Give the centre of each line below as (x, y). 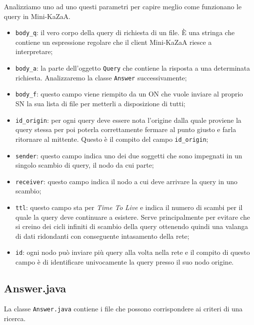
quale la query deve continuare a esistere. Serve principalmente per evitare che (133, 217)
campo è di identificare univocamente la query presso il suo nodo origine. (125, 262)
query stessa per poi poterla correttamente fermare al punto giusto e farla (126, 129)
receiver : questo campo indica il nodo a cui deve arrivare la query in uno (126, 181)
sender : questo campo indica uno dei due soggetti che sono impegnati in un (129, 155)
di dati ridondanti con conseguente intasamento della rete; (102, 236)
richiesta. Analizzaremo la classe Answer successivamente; (101, 77)
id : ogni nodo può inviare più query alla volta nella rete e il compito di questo (133, 252)
